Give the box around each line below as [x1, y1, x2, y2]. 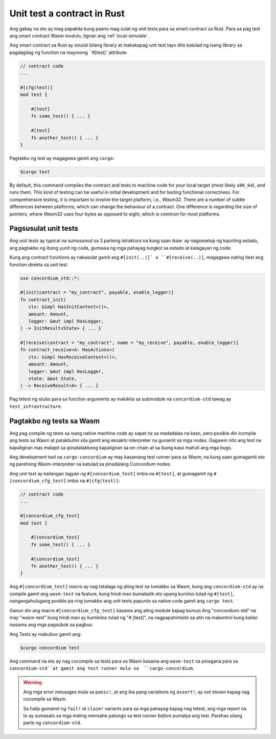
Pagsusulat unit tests [9, 224, 79, 233]
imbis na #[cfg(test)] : [67, 477, 120, 484]
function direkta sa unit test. [9, 262, 68, 268]
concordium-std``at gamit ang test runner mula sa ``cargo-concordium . [9, 665, 194, 671]
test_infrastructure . [9, 403, 62, 409]
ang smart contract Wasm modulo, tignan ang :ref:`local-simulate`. [9, 32, 149, 38]
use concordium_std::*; [20, 275, 80, 281]
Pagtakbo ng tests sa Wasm [9, 416, 100, 425]
